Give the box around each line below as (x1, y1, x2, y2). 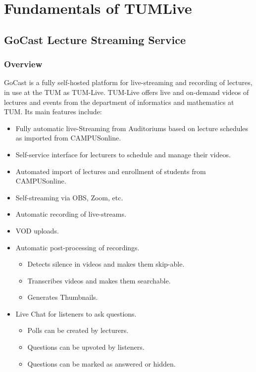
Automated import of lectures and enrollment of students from (15, 166, 206, 176)
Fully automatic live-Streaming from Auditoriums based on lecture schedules (15, 123, 249, 133)
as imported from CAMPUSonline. (15, 133, 121, 143)
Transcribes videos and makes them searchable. (27, 275, 171, 285)
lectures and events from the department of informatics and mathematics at (4, 96, 234, 107)
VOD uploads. (15, 225, 59, 235)
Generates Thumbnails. (27, 292, 98, 302)
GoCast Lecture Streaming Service (4, 32, 186, 47)
